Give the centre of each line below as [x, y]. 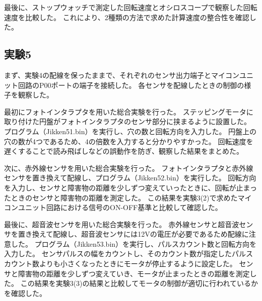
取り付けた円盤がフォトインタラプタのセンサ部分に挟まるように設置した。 [127, 121]
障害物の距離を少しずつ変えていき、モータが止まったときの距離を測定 [134, 273]
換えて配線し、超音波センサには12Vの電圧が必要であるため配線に [140, 234]
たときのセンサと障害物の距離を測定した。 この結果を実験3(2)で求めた [121, 197]
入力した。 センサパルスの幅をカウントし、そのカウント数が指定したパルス [129, 254]
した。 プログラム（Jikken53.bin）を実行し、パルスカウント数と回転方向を [134, 243]
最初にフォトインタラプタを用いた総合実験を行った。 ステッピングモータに [129, 111]
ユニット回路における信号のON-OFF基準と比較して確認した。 [120, 207]
